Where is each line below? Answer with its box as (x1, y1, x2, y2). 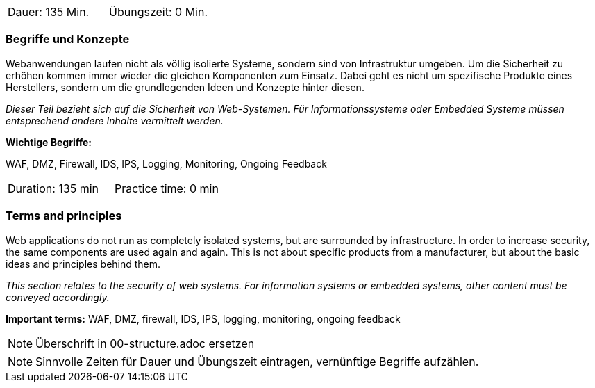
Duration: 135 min (8, 181, 99, 195)
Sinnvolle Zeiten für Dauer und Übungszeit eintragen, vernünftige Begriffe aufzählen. (35, 354, 479, 369)
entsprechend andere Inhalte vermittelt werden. (6, 114, 224, 127)
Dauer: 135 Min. (8, 5, 90, 19)
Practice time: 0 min (114, 181, 219, 195)
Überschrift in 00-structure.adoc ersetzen (35, 336, 255, 350)
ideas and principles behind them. (6, 257, 161, 270)
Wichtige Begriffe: (6, 136, 92, 148)
